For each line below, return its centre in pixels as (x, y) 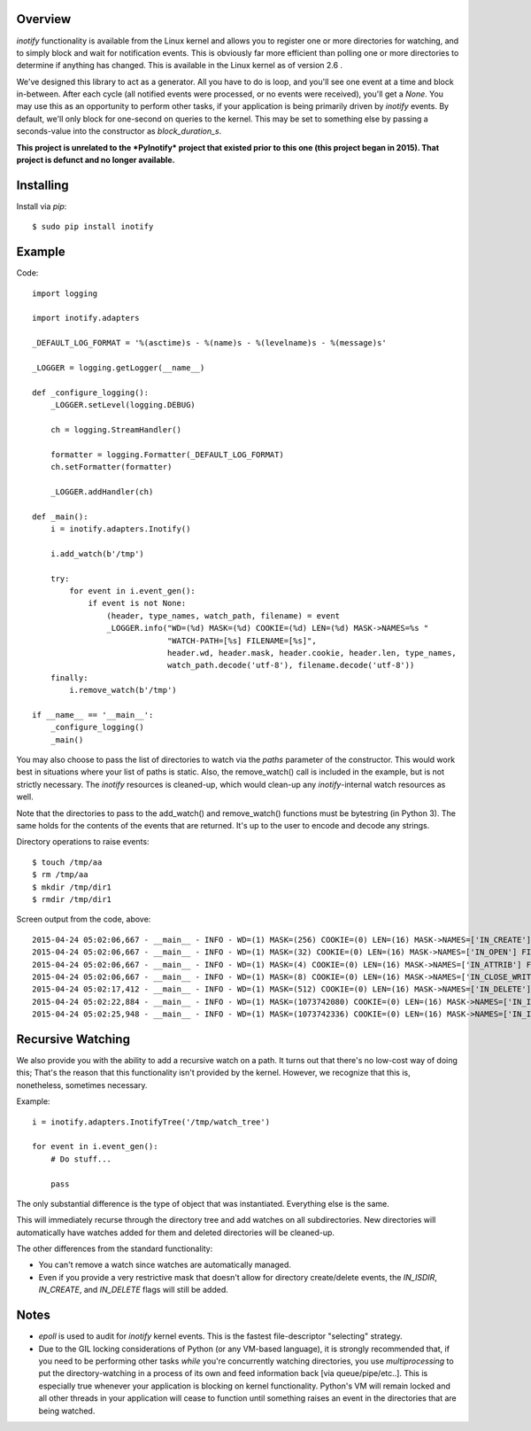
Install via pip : (42, 206)
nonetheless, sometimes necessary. (82, 1085)
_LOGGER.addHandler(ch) (102, 491)
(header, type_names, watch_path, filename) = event (223, 615)
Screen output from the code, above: (84, 919)
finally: (69, 677)
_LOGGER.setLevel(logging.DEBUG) (123, 405)
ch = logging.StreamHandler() (115, 429)
